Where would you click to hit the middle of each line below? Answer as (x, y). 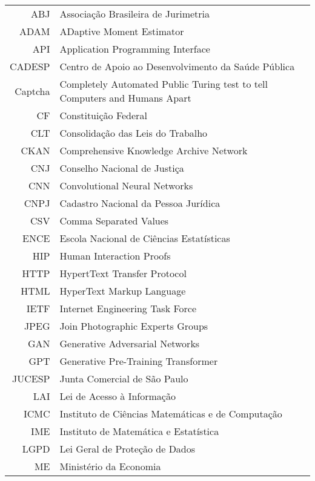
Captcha (32, 91)
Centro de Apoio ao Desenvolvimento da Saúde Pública (177, 66)
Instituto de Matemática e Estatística (139, 431)
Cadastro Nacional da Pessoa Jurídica (140, 203)
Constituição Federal (103, 115)
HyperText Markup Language (123, 291)
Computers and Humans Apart (125, 98)
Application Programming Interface (135, 49)
